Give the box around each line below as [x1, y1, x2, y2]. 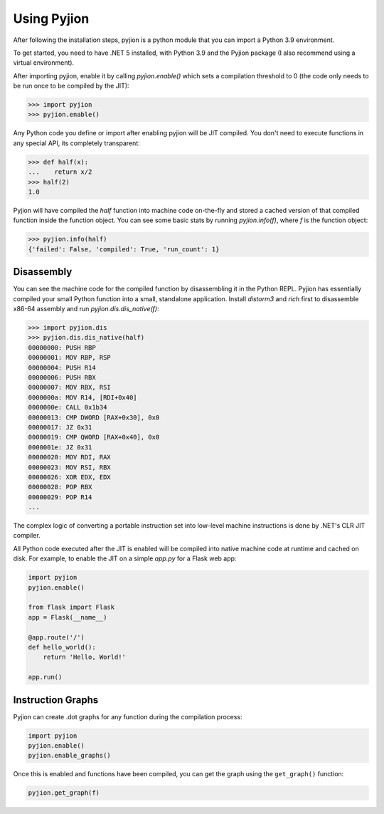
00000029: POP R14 [28, 493, 92, 501]
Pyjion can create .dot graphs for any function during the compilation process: [13, 712, 242, 721]
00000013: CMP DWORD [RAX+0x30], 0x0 [28, 413, 160, 422]
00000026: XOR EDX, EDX [28, 473, 112, 481]
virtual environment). [13, 58, 75, 67]
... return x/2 [28, 168, 92, 176]
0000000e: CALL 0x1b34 [28, 403, 107, 412]
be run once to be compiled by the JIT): [13, 82, 129, 90]
